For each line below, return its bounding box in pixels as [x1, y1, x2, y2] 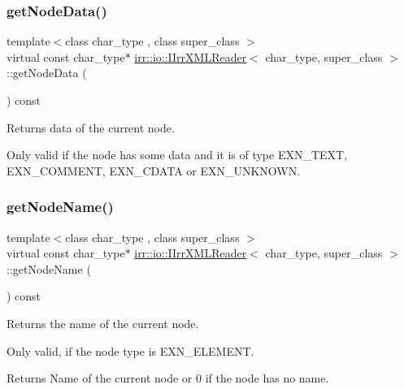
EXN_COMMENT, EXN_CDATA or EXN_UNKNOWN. [7, 162, 301, 179]
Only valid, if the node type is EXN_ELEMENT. [7, 342, 254, 359]
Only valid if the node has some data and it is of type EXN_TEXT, [7, 146, 348, 163]
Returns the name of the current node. [7, 314, 199, 331]
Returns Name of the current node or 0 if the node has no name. [7, 370, 329, 387]
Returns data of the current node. [7, 119, 175, 136]
